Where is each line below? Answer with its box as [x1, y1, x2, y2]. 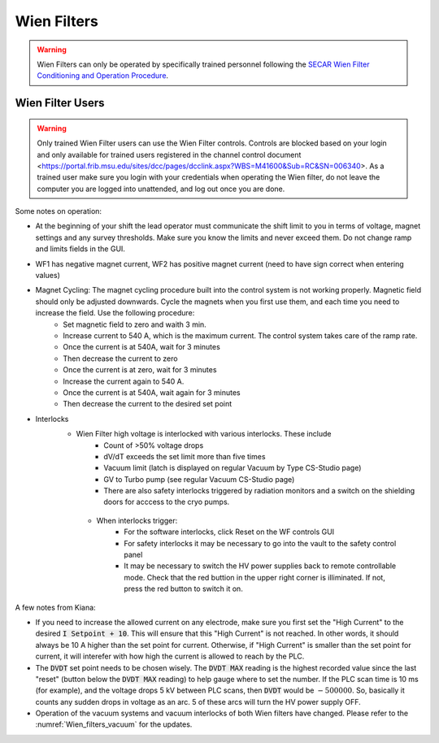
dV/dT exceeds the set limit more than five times [103, 451, 266, 461]
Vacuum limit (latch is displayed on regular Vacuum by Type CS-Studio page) [103, 463, 362, 473]
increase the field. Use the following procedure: [35, 308, 195, 318]
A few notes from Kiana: [15, 602, 97, 612]
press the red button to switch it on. [124, 584, 243, 593]
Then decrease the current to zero [63, 354, 178, 363]
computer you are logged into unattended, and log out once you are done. [37, 184, 285, 193]
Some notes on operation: [15, 206, 102, 216]
